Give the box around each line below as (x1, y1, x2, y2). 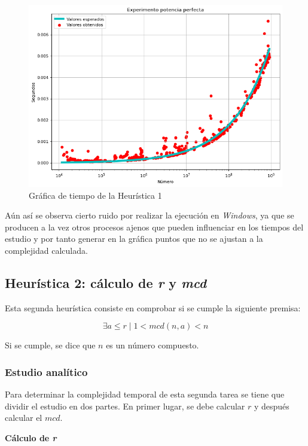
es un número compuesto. (106, 339, 199, 351)
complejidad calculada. (5, 244, 88, 256)
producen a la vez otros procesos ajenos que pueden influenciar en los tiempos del (5, 220, 304, 233)
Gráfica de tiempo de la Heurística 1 (29, 189, 162, 201)
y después (254, 399, 289, 412)
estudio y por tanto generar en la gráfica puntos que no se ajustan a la (5, 232, 263, 245)
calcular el (5, 411, 42, 424)
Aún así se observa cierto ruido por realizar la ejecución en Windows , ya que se (5, 209, 294, 222)
